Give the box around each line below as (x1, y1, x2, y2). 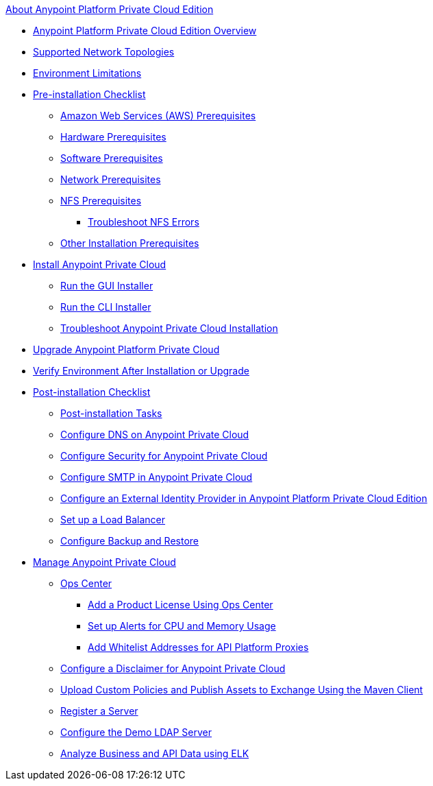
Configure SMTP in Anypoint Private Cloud (60, 471, 253, 483)
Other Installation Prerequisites (60, 237, 199, 249)
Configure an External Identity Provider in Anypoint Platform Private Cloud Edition (60, 492, 428, 504)
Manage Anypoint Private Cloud (33, 556, 176, 568)
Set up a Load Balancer (60, 514, 166, 525)
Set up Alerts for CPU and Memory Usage (88, 620, 276, 632)
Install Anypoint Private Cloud (33, 259, 166, 270)
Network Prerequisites (60, 174, 161, 185)
